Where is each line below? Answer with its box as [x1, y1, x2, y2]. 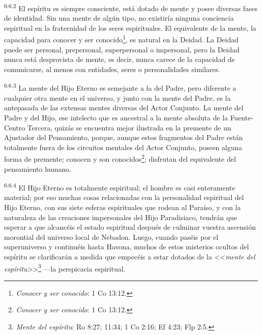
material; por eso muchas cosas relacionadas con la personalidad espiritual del [4, 192, 244, 203]
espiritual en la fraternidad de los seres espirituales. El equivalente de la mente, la [4, 22, 256, 33]
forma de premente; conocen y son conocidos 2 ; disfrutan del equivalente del [4, 152, 236, 164]
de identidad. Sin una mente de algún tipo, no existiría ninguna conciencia [4, 13, 234, 23]
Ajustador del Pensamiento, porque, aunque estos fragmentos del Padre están [4, 132, 243, 143]
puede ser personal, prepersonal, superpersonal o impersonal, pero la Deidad [4, 44, 240, 54]
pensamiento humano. [4, 163, 72, 174]
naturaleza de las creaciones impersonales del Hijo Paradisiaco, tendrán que [4, 212, 237, 222]
